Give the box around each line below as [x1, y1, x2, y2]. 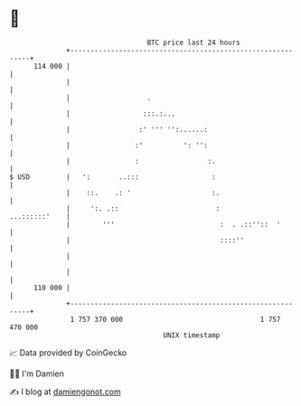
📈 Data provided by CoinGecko [9, 347, 127, 358]
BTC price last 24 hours [146, 38, 241, 47]
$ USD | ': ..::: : [9, 172, 217, 182]
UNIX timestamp [163, 330, 221, 340]
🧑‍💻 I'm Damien [9, 368, 65, 379]
